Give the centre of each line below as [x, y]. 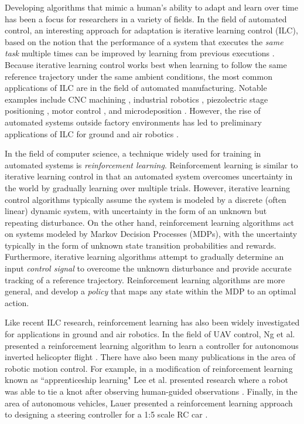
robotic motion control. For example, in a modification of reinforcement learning [149, 368]
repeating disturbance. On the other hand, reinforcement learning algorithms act [149, 222]
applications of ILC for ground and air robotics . [92, 133]
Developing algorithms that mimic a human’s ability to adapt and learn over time [151, 7]
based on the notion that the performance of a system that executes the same [144, 41]
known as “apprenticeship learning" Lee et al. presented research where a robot [146, 380]
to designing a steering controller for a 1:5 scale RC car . [106, 414]
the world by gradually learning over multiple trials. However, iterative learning [147, 187]
